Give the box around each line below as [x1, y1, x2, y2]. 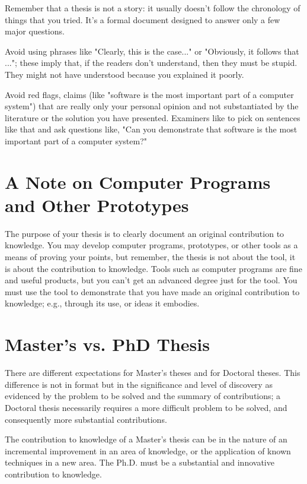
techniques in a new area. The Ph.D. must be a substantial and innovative [5, 456, 274, 469]
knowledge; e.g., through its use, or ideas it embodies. [5, 297, 200, 309]
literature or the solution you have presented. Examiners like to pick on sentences [5, 111, 300, 124]
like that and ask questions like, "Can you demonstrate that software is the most [5, 123, 298, 135]
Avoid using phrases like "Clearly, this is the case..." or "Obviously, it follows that [5, 45, 299, 57]
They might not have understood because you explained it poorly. [5, 68, 244, 80]
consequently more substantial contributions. [5, 413, 167, 425]
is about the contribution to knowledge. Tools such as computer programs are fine [5, 262, 302, 274]
